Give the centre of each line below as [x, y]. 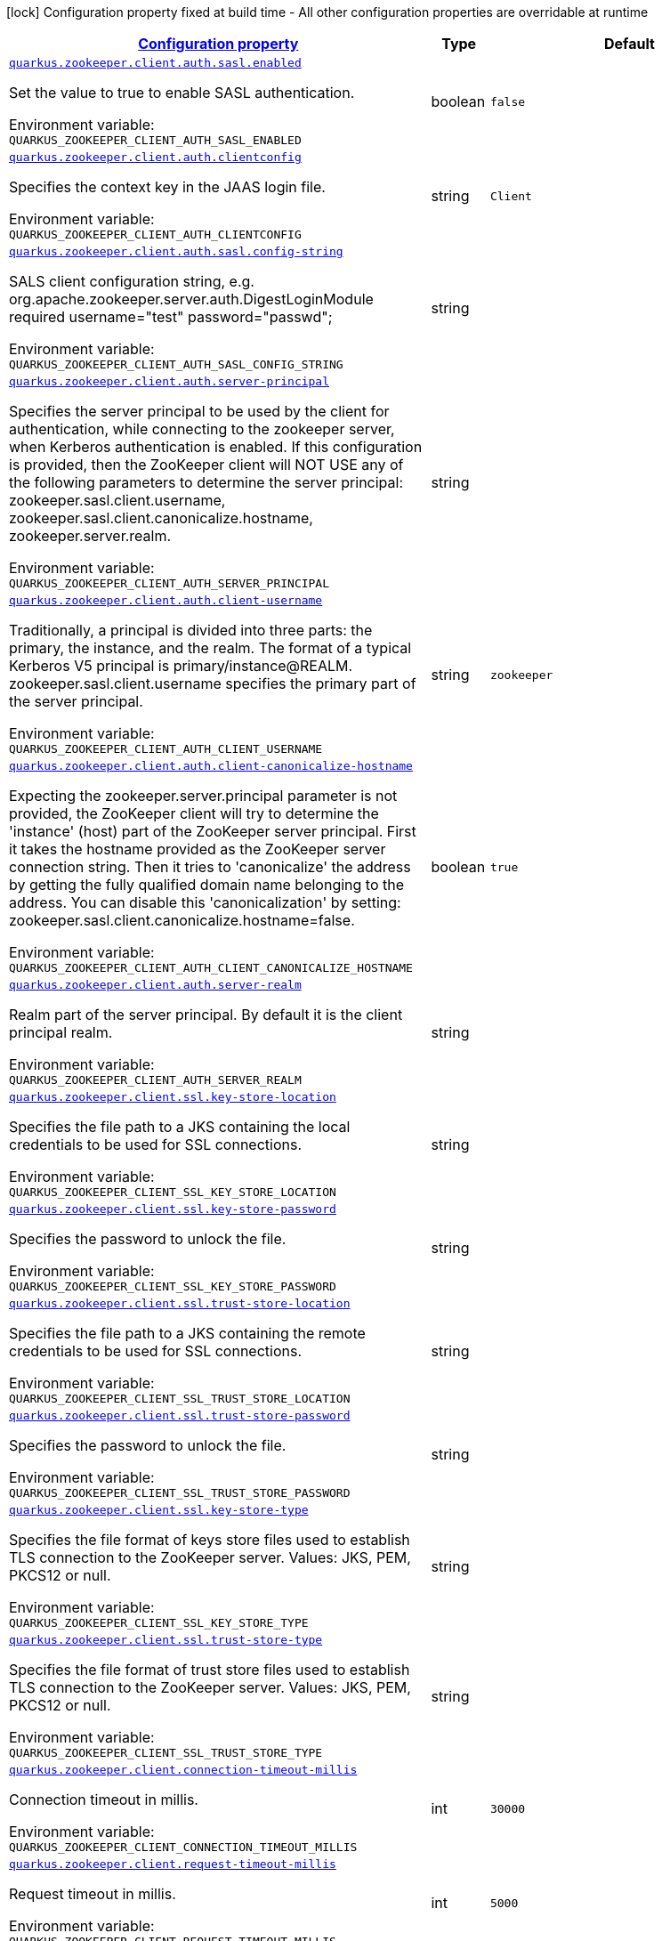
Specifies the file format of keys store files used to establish [210, 1540]
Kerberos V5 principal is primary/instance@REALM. [181, 666]
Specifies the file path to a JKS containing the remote [187, 1333]
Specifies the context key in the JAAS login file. [167, 187]
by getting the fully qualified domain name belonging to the [207, 885]
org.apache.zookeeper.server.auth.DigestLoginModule [191, 299]
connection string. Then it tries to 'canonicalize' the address [210, 867]
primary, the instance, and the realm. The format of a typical [210, 648]
